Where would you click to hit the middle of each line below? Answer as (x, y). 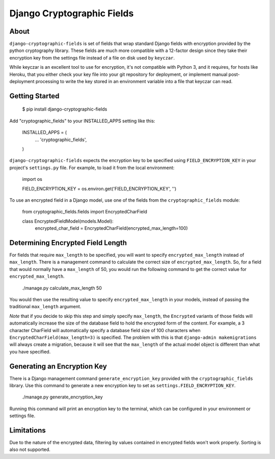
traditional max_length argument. (45, 307)
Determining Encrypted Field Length (68, 243)
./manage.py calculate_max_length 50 (62, 288)
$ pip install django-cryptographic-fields (65, 109)
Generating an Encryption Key (58, 366)
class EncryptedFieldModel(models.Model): (68, 221)
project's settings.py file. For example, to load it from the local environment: (92, 168)
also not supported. (30, 450)
